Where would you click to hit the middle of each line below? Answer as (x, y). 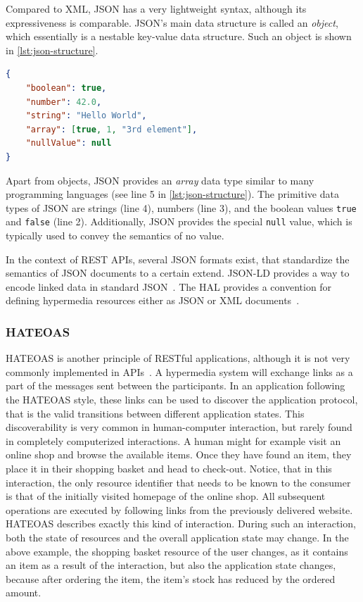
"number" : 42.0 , (64, 102)
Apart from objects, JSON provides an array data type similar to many (160, 180)
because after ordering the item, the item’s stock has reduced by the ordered (171, 578)
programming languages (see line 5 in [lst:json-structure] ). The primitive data (172, 194)
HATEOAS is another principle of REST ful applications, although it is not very (178, 358)
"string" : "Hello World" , (86, 116)
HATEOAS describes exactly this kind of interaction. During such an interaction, (181, 523)
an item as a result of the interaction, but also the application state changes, (171, 565)
